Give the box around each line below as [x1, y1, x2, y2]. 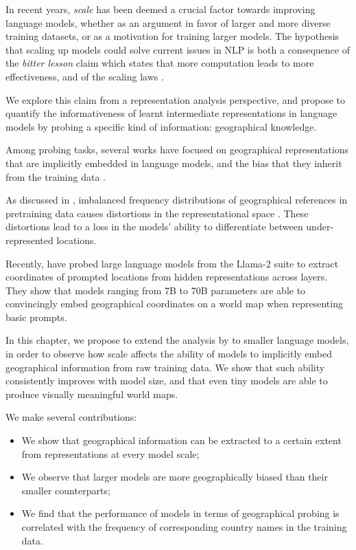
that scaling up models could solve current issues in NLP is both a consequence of [5, 42, 350, 56]
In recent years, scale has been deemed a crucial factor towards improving [5, 2, 316, 16]
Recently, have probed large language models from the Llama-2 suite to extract [5, 256, 339, 270]
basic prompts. [5, 309, 67, 324]
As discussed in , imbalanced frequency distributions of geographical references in [5, 192, 348, 207]
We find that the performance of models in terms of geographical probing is [21, 506, 340, 520]
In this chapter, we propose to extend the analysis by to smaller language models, [5, 333, 349, 347]
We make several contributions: [5, 410, 137, 424]
